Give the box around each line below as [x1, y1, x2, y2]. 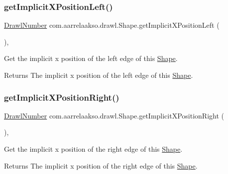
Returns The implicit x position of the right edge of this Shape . [4, 160, 198, 171]
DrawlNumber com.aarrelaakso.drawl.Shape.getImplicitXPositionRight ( [4, 110, 224, 120]
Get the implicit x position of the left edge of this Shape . [4, 53, 178, 63]
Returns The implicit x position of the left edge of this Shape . [4, 70, 193, 80]
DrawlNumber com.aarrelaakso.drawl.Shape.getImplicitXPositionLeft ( [4, 20, 220, 30]
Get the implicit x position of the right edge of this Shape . [4, 144, 183, 154]
